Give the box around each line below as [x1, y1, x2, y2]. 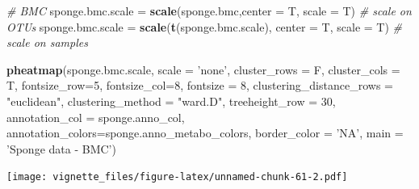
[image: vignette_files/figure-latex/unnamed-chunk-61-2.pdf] [6, 171, 348, 183]
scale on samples [6, 34, 88, 51]
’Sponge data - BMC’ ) [6, 140, 116, 157]
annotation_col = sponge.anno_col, [6, 108, 185, 125]
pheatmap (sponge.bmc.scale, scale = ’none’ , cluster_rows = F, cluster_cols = [6, 61, 400, 78]
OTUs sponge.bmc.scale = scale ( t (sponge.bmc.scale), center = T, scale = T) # [6, 18, 403, 35]
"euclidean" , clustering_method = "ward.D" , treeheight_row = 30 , [6, 92, 336, 109]
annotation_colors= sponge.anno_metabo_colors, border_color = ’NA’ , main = [6, 124, 404, 141]
